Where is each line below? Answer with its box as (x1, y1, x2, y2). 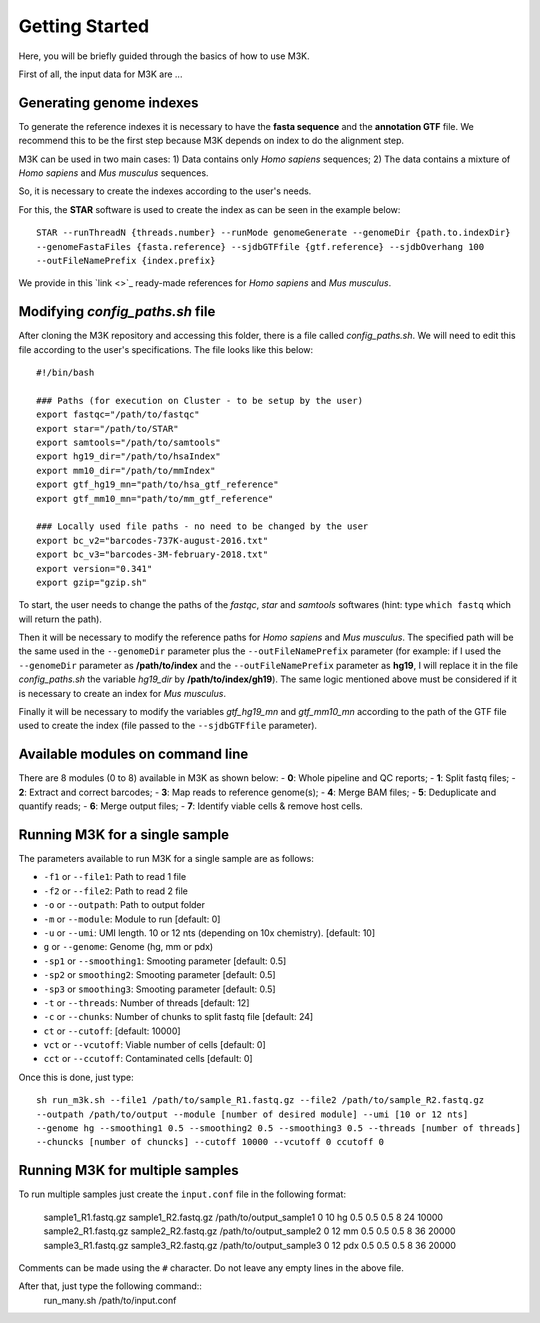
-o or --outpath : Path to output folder (43, 899, 205, 911)
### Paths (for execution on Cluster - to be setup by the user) (36, 395, 364, 406)
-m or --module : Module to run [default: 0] (43, 913, 221, 925)
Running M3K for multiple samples (18, 1162, 239, 1179)
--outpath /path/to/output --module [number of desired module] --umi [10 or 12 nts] (36, 1108, 469, 1120)
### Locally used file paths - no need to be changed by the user (36, 521, 369, 532)
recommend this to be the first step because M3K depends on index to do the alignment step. (18, 135, 405, 147)
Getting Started (18, 15, 150, 37)
